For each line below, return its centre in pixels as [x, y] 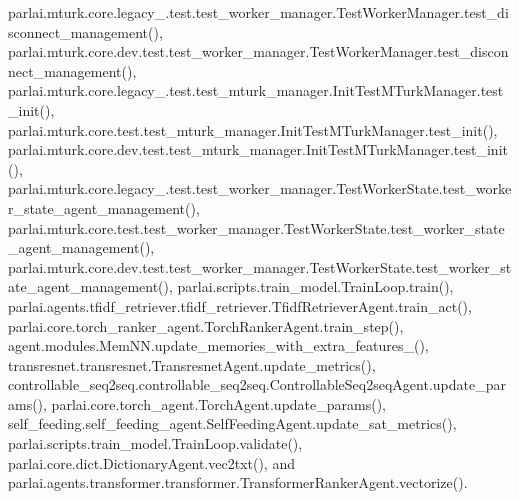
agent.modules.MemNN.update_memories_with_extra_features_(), [218, 345]
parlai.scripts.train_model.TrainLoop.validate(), [155, 443]
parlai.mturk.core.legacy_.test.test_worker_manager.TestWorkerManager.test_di [258, 12]
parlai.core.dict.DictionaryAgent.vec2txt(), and [151, 462]
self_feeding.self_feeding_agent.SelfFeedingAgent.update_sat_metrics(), [232, 423]
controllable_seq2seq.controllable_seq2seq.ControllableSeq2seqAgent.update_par [257, 384]
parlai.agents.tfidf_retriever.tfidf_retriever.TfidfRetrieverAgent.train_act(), [240, 305]
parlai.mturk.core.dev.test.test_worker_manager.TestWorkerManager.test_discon [258, 51]
